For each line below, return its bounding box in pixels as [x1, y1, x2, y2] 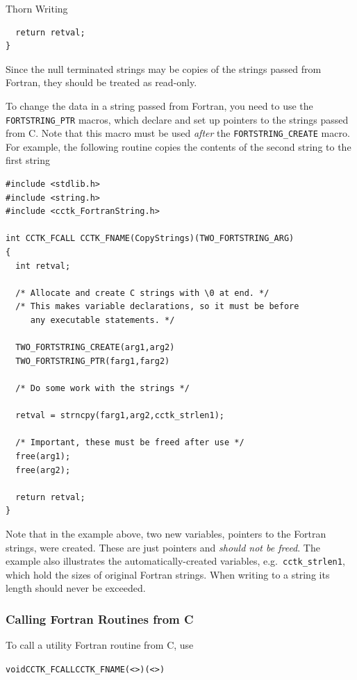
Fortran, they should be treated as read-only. [6, 75, 197, 90]
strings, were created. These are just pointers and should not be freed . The [6, 540, 320, 554]
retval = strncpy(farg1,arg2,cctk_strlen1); [15, 411, 224, 421]
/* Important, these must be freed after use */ [15, 438, 244, 448]
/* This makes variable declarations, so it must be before [15, 301, 299, 312]
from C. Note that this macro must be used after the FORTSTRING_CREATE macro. [6, 126, 350, 140]
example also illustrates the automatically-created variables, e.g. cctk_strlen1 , [6, 554, 345, 568]
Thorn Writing [6, 1, 68, 15]
